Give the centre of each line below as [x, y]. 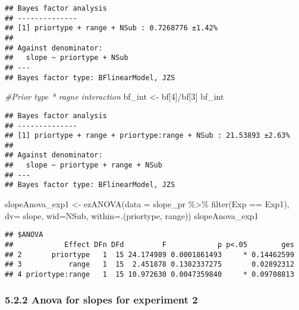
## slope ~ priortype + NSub [67, 58]
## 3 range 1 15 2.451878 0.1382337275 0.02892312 [149, 265]
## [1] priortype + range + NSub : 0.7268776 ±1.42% [111, 28]
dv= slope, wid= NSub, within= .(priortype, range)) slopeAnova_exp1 [132, 215]
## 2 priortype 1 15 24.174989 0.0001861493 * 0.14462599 [149, 254]
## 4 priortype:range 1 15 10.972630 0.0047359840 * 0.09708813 [149, 274]
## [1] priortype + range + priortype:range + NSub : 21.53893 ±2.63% [147, 136]
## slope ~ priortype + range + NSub [84, 165]
